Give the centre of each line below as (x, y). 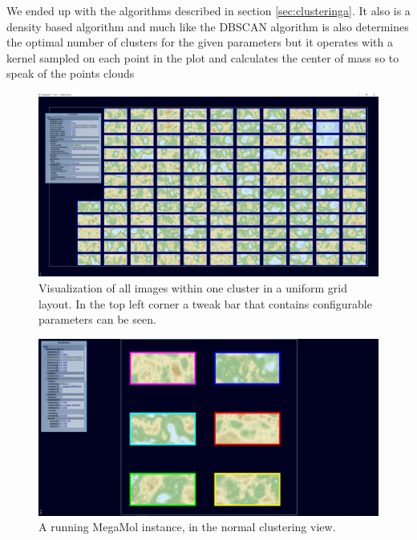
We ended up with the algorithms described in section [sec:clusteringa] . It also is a (208, 10)
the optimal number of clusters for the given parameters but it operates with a (200, 42)
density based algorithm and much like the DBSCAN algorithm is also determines (208, 26)
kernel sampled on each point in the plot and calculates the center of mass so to (203, 57)
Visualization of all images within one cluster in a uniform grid (193, 287)
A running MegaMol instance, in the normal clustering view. (187, 527)
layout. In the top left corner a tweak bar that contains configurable (205, 303)
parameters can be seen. (97, 319)
